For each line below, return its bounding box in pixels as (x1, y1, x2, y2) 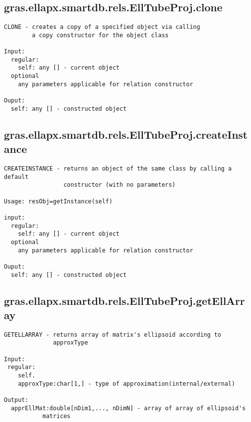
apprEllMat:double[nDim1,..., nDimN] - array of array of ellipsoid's (11, 404, 246, 412)
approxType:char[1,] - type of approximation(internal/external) (18, 380, 235, 387)
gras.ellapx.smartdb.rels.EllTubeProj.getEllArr (4, 293, 245, 308)
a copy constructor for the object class (32, 31, 169, 39)
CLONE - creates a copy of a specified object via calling (4, 24, 200, 31)
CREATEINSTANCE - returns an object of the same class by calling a (4, 165, 232, 173)
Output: (4, 397, 29, 404)
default (4, 173, 29, 180)
